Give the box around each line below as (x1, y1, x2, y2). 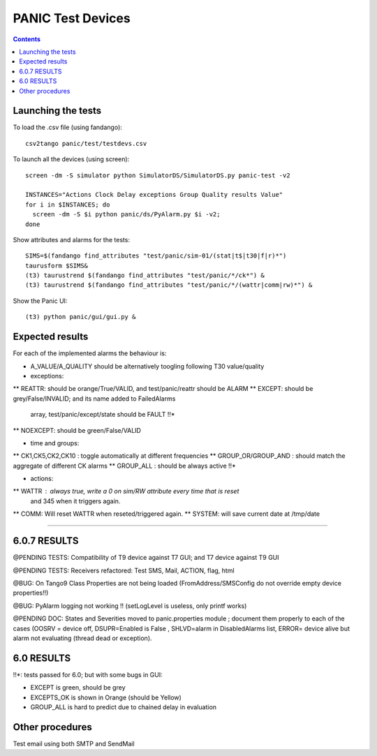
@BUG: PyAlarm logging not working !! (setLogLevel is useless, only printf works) (13, 601, 247, 610)
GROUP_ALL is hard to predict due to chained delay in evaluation (30, 702, 216, 711)
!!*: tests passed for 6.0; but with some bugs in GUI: (13, 670, 163, 679)
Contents (13, 35, 41, 43)
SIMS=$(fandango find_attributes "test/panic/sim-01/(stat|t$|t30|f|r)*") (25, 252, 287, 260)
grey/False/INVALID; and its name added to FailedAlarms (13, 394, 176, 403)
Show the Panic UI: (13, 297, 68, 305)
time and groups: (30, 438, 80, 447)
